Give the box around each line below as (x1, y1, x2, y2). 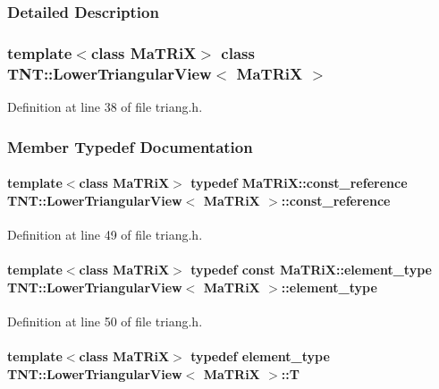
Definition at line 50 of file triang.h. (7, 311, 203, 330)
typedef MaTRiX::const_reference (190, 173, 408, 192)
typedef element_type (190, 346, 330, 365)
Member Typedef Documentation (7, 135, 253, 157)
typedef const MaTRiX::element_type (190, 260, 432, 278)
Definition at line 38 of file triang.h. (7, 97, 203, 115)
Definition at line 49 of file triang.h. (7, 224, 203, 243)
